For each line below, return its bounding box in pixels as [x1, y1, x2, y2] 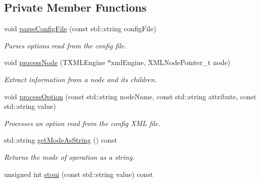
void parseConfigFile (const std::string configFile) [4, 23, 156, 34]
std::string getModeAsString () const [4, 135, 117, 145]
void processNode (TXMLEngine [4, 57, 105, 68]
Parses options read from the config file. [4, 40, 127, 50]
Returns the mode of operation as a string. [4, 151, 135, 162]
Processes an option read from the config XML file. [4, 117, 160, 128]
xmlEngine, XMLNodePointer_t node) [111, 57, 231, 68]
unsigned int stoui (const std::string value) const [4, 168, 153, 179]
